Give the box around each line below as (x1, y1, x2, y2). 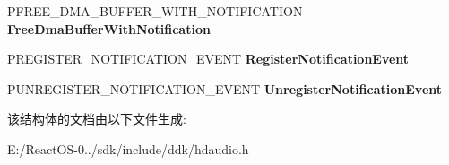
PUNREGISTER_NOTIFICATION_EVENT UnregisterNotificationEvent (7, 79, 443, 98)
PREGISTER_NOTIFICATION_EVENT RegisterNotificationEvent (7, 49, 410, 68)
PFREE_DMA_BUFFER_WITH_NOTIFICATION (7, 2, 303, 20)
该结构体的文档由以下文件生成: (7, 109, 186, 128)
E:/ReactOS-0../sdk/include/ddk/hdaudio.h (7, 139, 249, 158)
